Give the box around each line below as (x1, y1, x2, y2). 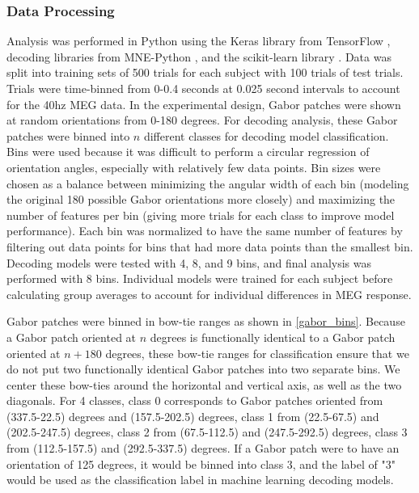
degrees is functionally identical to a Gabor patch (150, 328, 396, 345)
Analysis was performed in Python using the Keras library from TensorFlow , (6, 32, 391, 49)
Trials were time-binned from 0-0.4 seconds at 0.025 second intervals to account (6, 80, 400, 96)
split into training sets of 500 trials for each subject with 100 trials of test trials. (6, 64, 404, 81)
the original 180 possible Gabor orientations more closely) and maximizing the (6, 191, 396, 208)
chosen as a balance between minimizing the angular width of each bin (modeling (6, 175, 409, 192)
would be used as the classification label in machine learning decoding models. (6, 471, 394, 488)
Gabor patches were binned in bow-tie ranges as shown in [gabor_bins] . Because (6, 313, 405, 330)
